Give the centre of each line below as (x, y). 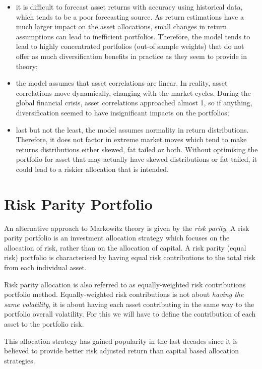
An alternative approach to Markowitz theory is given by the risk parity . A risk (127, 228)
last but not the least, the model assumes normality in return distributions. (132, 129)
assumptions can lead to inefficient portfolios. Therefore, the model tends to (133, 36)
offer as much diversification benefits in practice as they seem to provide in (132, 56)
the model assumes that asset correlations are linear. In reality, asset (122, 83)
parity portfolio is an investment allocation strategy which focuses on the (117, 238)
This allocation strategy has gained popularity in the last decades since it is (121, 341)
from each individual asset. (45, 267)
